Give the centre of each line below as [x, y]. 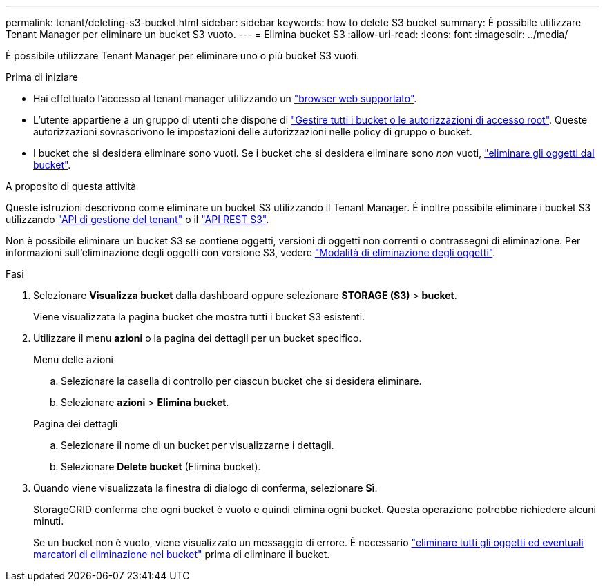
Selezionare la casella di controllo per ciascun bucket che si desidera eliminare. [241, 381]
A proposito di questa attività [71, 186]
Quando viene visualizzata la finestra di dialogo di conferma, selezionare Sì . [205, 488]
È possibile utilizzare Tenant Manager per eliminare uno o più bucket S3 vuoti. [183, 56]
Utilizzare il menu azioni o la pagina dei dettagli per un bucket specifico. [198, 338]
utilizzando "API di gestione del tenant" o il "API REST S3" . [137, 219]
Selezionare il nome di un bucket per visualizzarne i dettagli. [198, 445]
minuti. [49, 521]
